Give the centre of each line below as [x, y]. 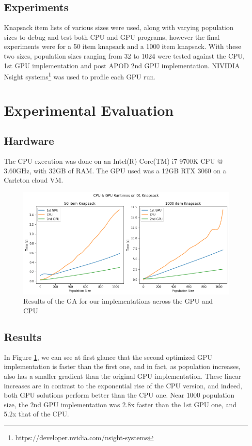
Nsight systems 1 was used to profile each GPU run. [80, 76]
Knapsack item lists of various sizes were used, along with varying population [119, 27]
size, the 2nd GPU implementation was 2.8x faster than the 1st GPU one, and [120, 404]
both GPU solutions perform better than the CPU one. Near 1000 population [119, 395]
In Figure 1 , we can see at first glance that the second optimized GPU [108, 357]
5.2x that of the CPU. [37, 414]
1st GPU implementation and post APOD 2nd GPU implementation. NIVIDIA [122, 65]
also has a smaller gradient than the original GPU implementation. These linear [123, 376]
